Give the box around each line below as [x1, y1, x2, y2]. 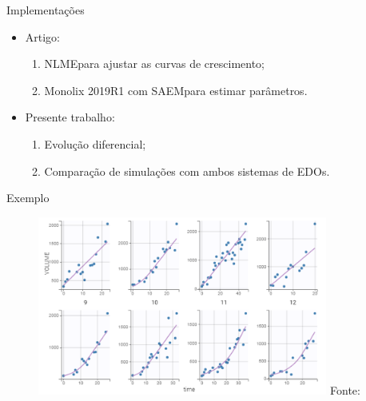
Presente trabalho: [25, 109, 115, 125]
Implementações [6, 2, 85, 18]
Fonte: [330, 381, 360, 398]
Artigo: [25, 28, 61, 45]
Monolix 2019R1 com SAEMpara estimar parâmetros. [44, 81, 308, 98]
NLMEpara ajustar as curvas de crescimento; [44, 55, 265, 72]
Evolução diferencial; [44, 135, 146, 152]
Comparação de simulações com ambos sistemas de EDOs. [44, 162, 330, 179]
